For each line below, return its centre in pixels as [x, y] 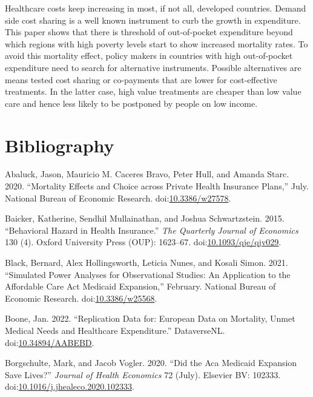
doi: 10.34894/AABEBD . [50, 342]
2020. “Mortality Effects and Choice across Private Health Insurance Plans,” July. [157, 186]
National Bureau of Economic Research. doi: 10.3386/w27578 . [118, 198]
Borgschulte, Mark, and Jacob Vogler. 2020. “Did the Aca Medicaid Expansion [151, 363]
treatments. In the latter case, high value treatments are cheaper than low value [153, 91]
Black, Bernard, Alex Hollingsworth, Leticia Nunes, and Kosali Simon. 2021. [147, 263]
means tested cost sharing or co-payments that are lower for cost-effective [141, 79]
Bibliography [60, 145]
